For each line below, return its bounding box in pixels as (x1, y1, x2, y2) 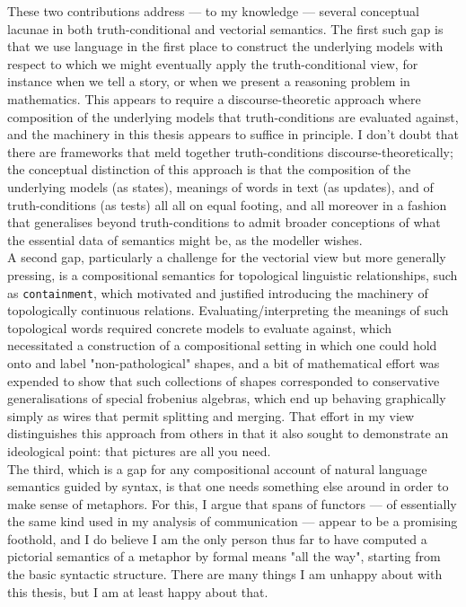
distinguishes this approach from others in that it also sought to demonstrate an (7, 424, 449, 443)
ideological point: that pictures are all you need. (7, 441, 271, 460)
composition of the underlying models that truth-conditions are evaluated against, (7, 107, 459, 126)
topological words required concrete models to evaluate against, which (7, 318, 392, 337)
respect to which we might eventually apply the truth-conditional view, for (7, 54, 418, 73)
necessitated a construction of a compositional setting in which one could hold (7, 336, 437, 355)
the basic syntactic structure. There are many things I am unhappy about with (7, 565, 443, 584)
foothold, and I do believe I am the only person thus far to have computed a (7, 529, 427, 548)
